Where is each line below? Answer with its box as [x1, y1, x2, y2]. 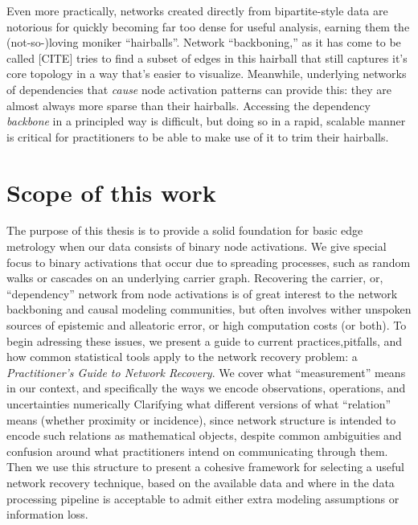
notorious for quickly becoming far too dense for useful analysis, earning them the [6, 18, 410, 35]
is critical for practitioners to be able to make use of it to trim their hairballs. [6, 128, 389, 145]
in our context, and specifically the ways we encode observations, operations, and [6, 379, 406, 396]
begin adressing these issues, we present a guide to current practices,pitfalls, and [6, 332, 403, 349]
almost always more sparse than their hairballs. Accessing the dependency [6, 96, 371, 113]
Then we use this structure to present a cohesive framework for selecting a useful [6, 458, 404, 475]
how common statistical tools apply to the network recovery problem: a [6, 348, 358, 365]
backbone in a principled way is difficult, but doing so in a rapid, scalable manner [6, 113, 406, 129]
